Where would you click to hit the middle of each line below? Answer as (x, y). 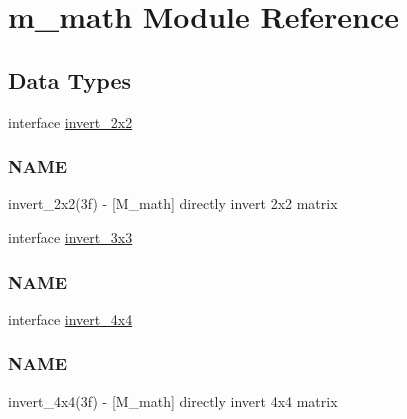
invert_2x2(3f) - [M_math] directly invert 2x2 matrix (173, 203)
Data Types (69, 79)
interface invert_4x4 (70, 318)
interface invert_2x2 (70, 121)
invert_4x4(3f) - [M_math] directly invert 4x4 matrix (173, 400)
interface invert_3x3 (70, 236)
